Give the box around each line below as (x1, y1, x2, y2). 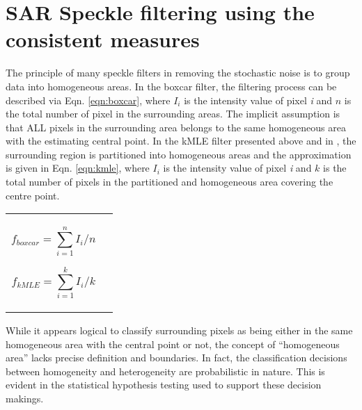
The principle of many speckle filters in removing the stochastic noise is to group (6, 65, 350, 80)
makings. (6, 391, 44, 405)
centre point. (6, 188, 60, 202)
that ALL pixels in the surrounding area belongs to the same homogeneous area (6, 120, 346, 134)
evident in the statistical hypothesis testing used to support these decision (6, 377, 322, 392)
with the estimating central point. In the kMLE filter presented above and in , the (6, 133, 356, 148)
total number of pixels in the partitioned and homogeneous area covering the (6, 174, 333, 189)
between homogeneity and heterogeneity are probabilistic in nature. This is (6, 363, 325, 378)
